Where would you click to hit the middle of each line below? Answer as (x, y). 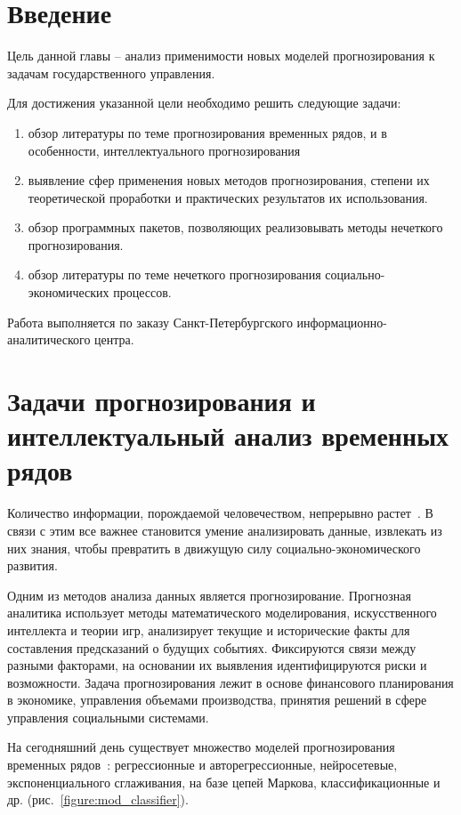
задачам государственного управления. (111, 73)
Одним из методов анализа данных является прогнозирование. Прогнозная (209, 595)
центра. (114, 339)
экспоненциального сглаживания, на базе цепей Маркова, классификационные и (224, 782)
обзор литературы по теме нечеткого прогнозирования (174, 274)
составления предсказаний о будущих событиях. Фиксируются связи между (212, 647)
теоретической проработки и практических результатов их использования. (228, 197)
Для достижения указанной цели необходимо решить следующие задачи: (204, 103)
